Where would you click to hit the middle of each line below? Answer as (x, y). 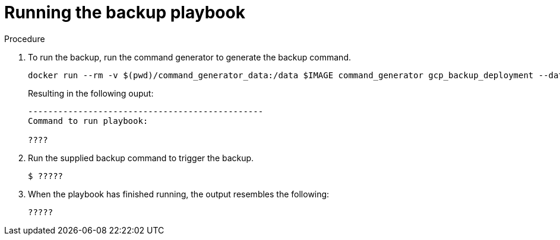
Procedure (25, 39)
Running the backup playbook (125, 12)
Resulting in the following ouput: (91, 93)
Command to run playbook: (88, 121)
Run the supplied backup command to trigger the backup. (141, 158)
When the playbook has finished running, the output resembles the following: (179, 194)
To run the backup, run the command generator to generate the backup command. (189, 57)
